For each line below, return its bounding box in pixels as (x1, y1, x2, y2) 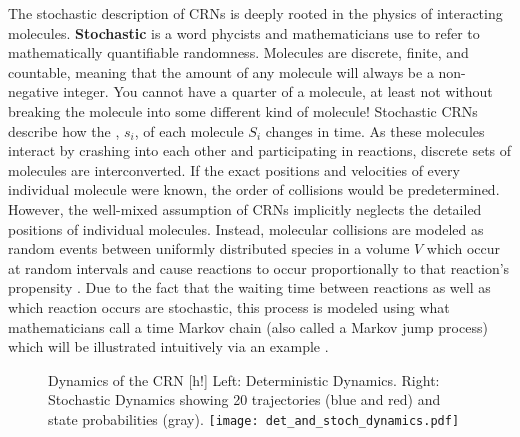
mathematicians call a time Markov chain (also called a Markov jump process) (8, 316, 488, 337)
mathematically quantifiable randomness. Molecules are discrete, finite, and (8, 42, 469, 63)
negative (8, 81, 59, 102)
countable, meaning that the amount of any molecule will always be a (8, 61, 434, 82)
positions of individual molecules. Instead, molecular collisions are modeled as (8, 218, 484, 239)
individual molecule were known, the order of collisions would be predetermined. (8, 179, 500, 200)
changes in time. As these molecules (265, 120, 485, 141)
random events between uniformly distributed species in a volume (8, 238, 410, 259)
